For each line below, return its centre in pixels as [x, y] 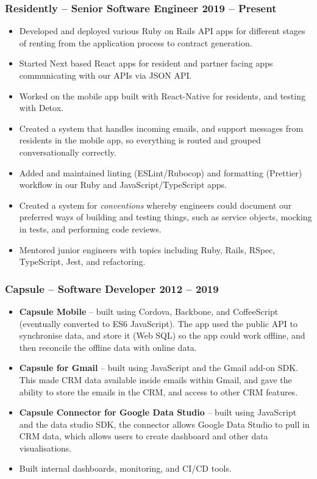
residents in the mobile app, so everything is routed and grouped [140, 140]
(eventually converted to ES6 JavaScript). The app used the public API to [158, 323]
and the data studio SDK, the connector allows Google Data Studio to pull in [164, 424]
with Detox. [41, 108]
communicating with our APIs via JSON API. [105, 75]
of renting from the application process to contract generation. [136, 42]
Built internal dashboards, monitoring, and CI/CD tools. [125, 468]
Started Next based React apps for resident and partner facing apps [146, 63]
